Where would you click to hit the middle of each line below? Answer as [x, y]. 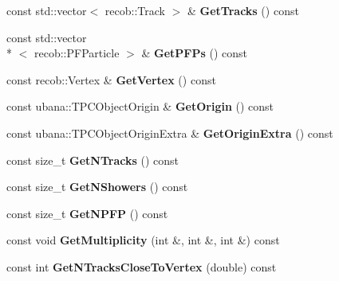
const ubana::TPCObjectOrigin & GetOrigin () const [140, 106]
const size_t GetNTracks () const [93, 160]
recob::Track [135, 10]
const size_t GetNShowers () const [97, 187]
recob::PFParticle [77, 53]
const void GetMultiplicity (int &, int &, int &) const [143, 240]
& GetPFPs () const [194, 53]
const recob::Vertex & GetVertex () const [111, 79]
